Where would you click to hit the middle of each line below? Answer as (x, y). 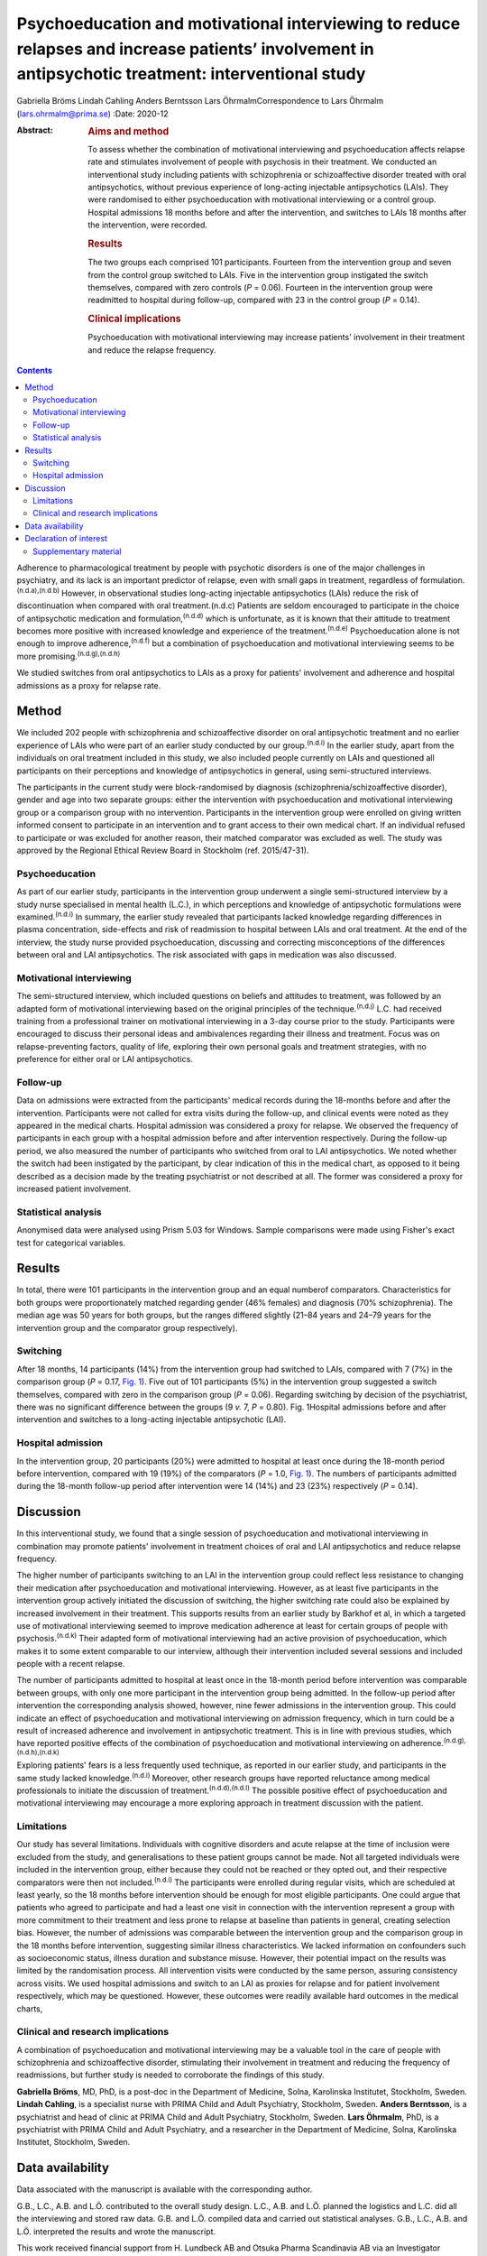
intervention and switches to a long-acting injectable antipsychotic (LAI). (152, 1419)
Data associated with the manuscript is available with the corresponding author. (165, 2189)
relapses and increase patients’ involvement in (195, 49)
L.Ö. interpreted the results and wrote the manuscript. (116, 2231)
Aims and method (129, 131)
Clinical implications (134, 319)
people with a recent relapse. (71, 1664)
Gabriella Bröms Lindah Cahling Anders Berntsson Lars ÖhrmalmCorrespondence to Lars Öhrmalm (200, 101)
